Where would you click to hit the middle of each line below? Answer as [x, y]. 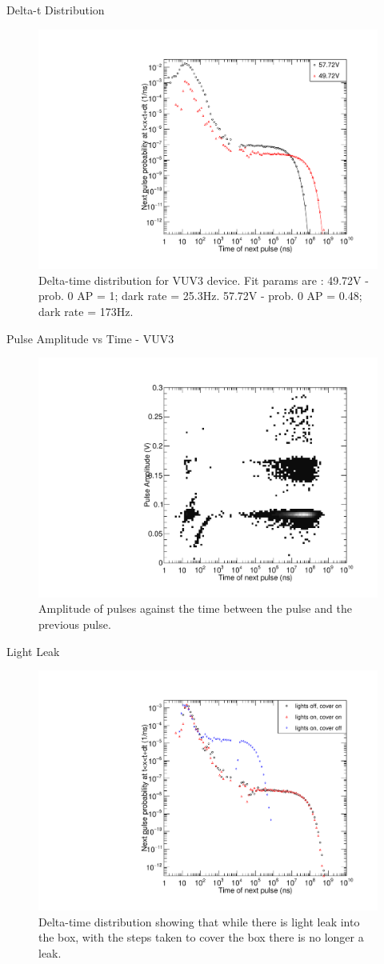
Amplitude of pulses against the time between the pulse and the [195, 608]
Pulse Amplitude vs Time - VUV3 [90, 338]
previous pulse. [75, 624]
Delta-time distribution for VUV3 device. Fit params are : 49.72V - [204, 280]
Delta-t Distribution [56, 10]
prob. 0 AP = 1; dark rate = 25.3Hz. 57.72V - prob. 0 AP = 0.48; [200, 296]
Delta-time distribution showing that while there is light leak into [199, 921]
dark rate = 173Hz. [86, 312]
